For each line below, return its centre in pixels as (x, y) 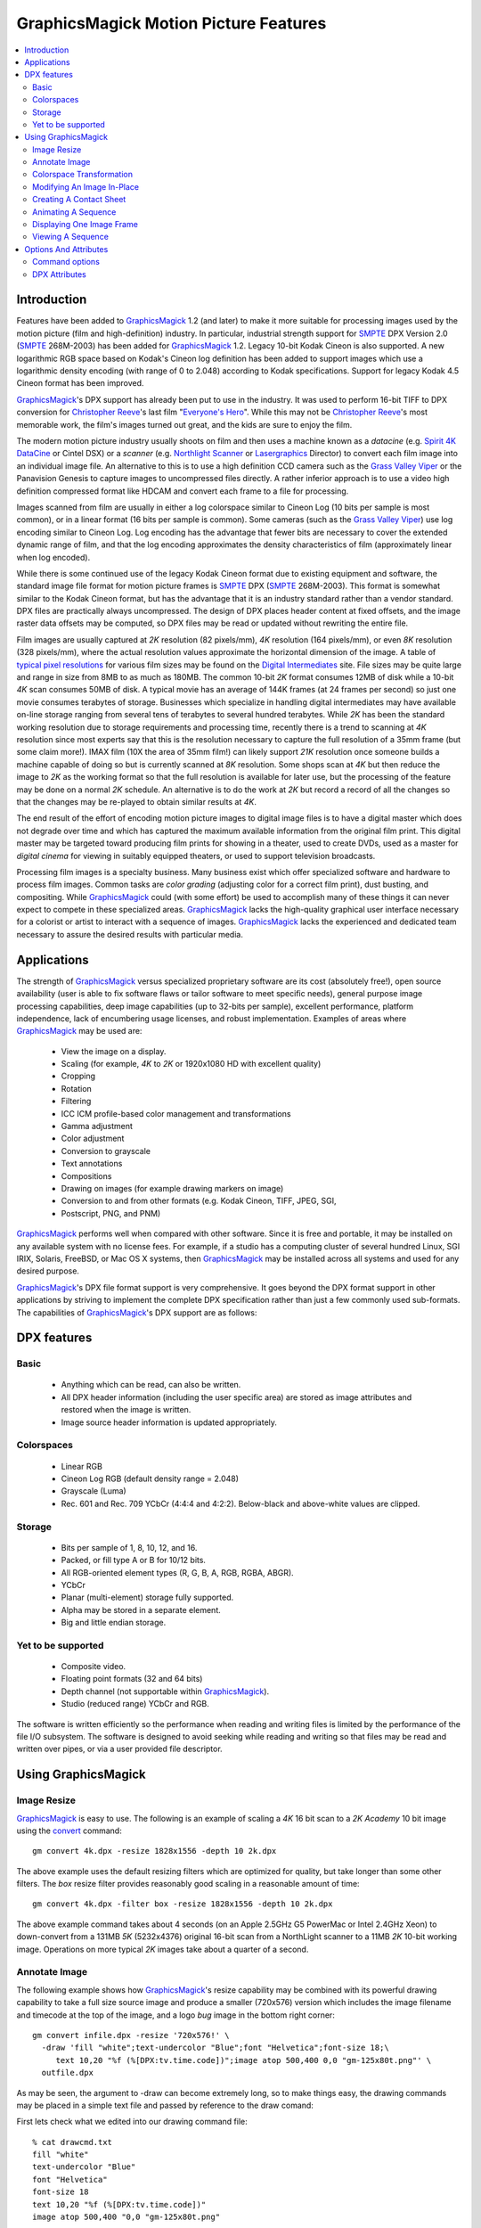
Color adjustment (93, 1139)
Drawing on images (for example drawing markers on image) (172, 1188)
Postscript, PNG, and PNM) (111, 1213)
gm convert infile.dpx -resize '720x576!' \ (131, 2035)
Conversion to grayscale (106, 1151)
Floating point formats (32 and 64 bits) (132, 1679)
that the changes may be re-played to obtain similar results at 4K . (137, 801)
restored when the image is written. (126, 1410)
